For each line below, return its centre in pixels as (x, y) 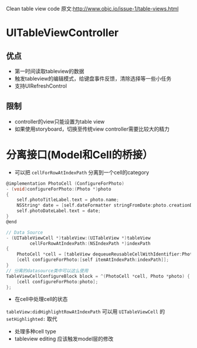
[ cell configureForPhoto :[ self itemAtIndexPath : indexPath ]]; (93, 260)
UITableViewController (62, 33)
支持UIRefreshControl (41, 86)
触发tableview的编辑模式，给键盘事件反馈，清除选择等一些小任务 (93, 79)
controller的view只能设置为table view (60, 121)
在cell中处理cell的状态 (41, 299)
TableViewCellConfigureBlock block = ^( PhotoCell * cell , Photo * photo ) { (98, 276)
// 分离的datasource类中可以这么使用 (47, 271)
